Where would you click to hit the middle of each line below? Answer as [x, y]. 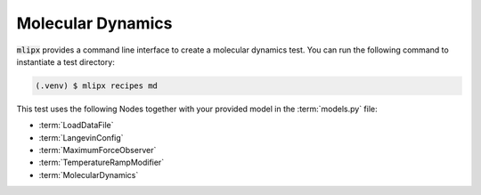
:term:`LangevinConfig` [81, 137]
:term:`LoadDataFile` [77, 126]
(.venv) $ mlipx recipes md [96, 85]
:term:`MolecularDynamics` [89, 175]
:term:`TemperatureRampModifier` [102, 162]
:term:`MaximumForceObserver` [98, 150]
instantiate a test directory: [65, 61]
